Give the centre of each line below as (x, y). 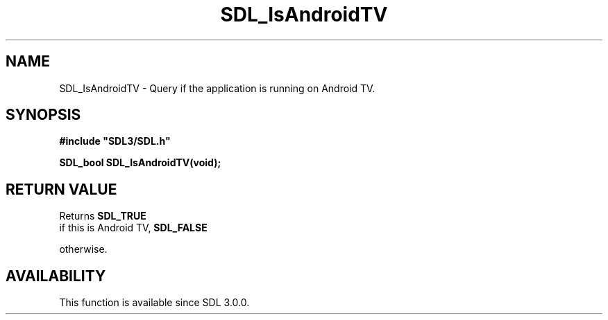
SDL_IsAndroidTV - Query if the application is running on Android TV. (217, 88)
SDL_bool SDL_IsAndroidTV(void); (140, 163)
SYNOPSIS (43, 115)
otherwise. (83, 249)
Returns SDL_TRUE (103, 216)
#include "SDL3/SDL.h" (115, 141)
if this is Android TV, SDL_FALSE (133, 228)
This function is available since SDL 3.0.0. (154, 303)
